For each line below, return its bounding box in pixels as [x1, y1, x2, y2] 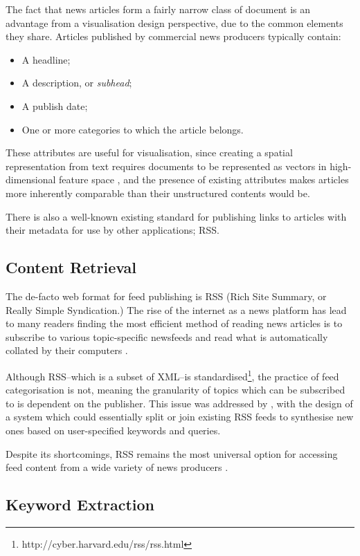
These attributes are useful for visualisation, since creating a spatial [6, 145, 293, 160]
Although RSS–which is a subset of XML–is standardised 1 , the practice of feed [6, 367, 339, 383]
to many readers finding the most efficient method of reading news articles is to [6, 316, 343, 331]
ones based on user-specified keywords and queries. [6, 423, 221, 437]
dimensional [6, 172, 56, 187]
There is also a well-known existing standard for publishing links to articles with [6, 209, 347, 223]
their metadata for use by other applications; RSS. [6, 223, 219, 237]
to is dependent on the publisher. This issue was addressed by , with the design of [6, 396, 353, 410]
